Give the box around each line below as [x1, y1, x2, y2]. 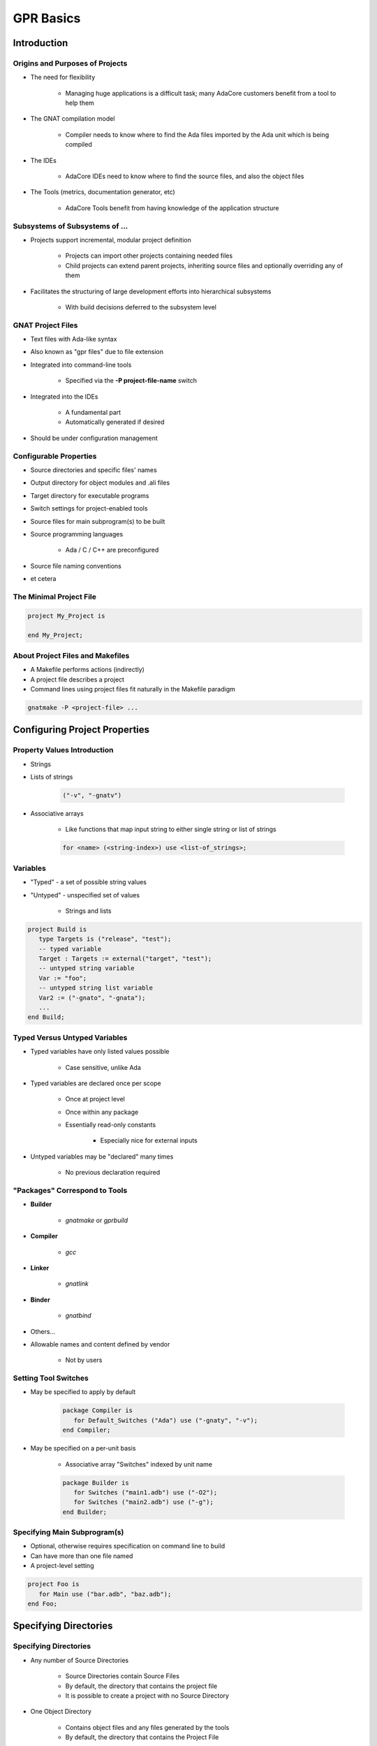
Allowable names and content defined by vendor [30, 1340, 170, 1348]
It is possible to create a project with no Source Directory [65, 1691, 230, 1700]
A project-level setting [30, 1562, 94, 1570]
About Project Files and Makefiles [13, 650, 130, 660]
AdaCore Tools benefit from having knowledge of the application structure [65, 203, 279, 212]
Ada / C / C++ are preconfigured [65, 545, 159, 555]
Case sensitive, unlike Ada [65, 1063, 141, 1071]
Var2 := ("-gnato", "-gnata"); [38, 994, 146, 1002]
